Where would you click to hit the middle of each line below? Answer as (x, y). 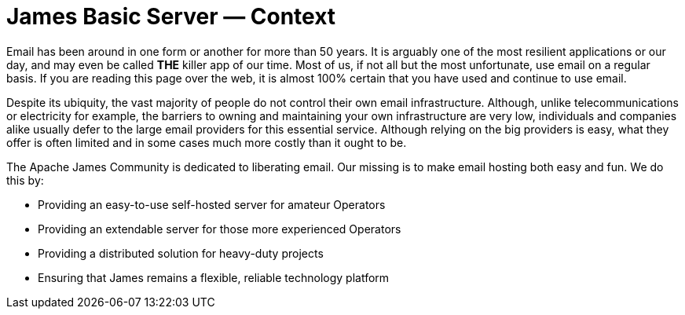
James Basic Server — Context (171, 16)
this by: (25, 180)
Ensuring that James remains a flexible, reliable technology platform (214, 277)
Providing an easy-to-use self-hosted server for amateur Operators (212, 204)
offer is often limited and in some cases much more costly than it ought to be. (207, 142)
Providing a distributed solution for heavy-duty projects (181, 253)
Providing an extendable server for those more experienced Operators (220, 229)
